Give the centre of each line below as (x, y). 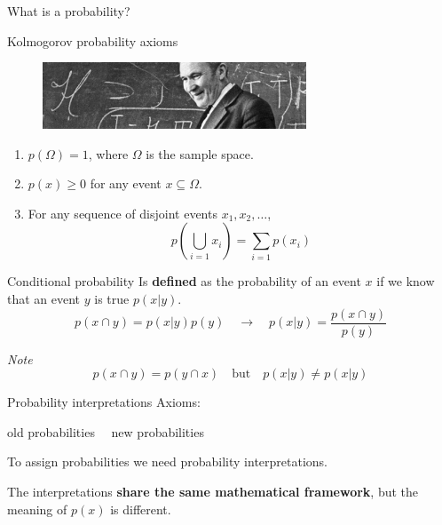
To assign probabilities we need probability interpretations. (168, 461)
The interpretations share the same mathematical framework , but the (213, 491)
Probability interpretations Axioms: (104, 402)
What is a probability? (69, 11)
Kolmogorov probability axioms (93, 40)
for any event (126, 183)
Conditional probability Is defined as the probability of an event (184, 281)
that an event (44, 298)
